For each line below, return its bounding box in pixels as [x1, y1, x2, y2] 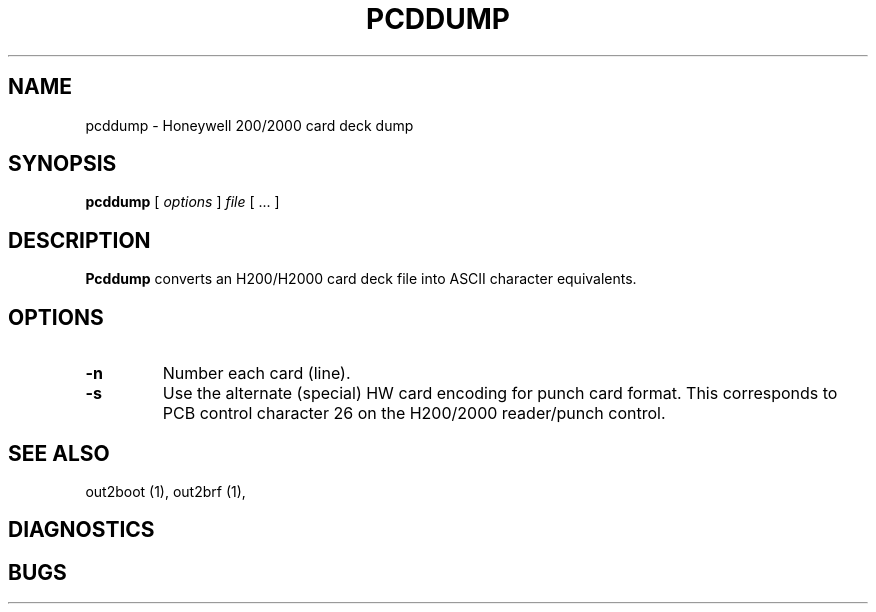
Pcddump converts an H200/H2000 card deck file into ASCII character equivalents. [85, 270, 637, 288]
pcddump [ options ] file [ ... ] [85, 193, 280, 211]
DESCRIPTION [8, 227, 151, 253]
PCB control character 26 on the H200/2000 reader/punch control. [162, 403, 666, 424]
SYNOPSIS [8, 151, 117, 177]
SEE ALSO [8, 440, 110, 466]
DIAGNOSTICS [8, 517, 155, 543]
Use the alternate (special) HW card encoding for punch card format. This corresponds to [162, 383, 838, 404]
